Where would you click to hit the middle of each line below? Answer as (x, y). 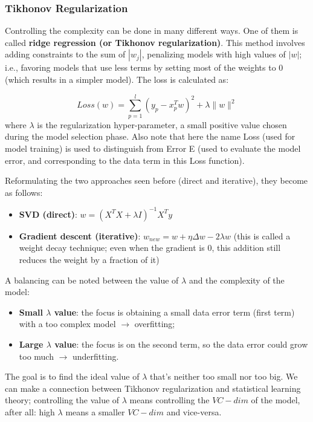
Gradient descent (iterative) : (80, 235)
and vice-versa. (194, 411)
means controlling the (169, 400)
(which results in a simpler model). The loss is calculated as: (117, 79)
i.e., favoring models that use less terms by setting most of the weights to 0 (144, 67)
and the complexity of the (237, 280)
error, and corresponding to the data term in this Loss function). (125, 160)
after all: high (30, 411)
